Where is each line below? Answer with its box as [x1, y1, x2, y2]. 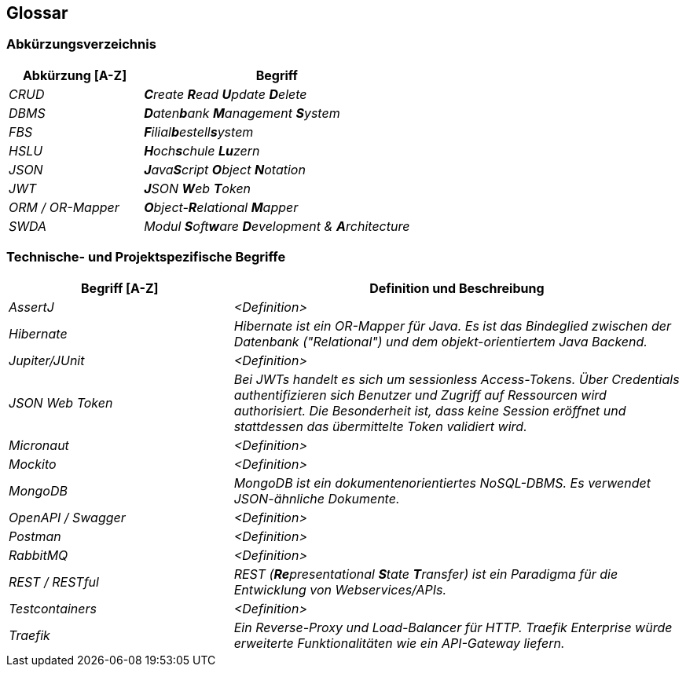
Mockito [9, 455, 57, 472]
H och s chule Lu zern [144, 142, 260, 159]
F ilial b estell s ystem [144, 123, 254, 140]
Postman [9, 528, 61, 544]
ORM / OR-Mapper [9, 199, 119, 215]
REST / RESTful [9, 573, 99, 590]
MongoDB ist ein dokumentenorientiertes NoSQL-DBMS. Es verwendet [233, 474, 651, 491]
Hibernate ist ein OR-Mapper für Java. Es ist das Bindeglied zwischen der [233, 317, 671, 334]
